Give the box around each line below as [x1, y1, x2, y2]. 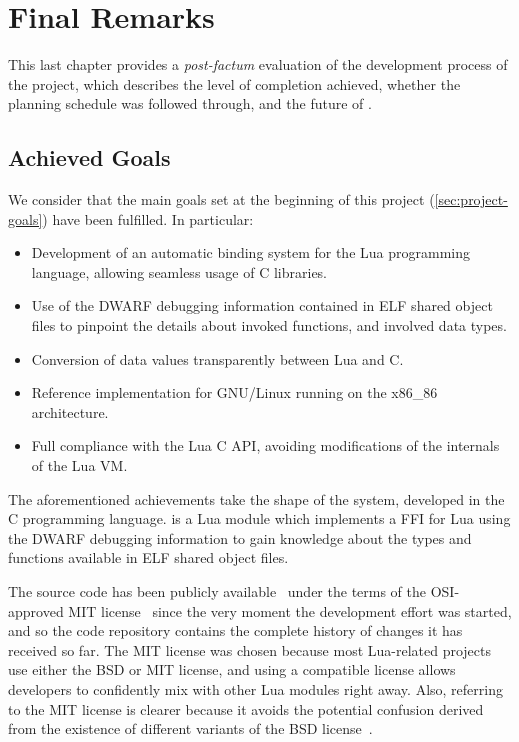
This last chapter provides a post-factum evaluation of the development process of [8, 54, 508, 75]
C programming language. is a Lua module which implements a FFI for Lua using [8, 508, 511, 529]
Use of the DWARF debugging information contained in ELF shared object [31, 295, 493, 316]
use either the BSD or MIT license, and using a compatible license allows [8, 659, 456, 680]
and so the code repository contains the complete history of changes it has [8, 620, 463, 641]
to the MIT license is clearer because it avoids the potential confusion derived [8, 698, 484, 719]
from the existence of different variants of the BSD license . [8, 718, 373, 739]
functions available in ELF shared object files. [8, 547, 289, 568]
